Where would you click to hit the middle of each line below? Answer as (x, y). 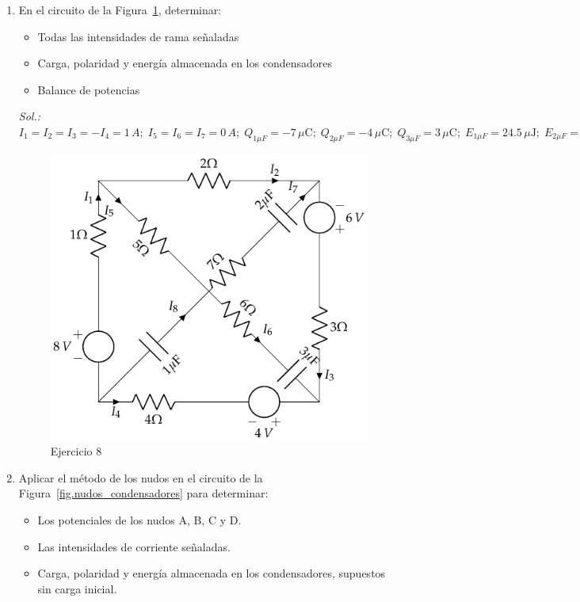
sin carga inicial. (77, 588)
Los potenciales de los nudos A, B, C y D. (139, 519)
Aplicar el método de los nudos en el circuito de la (141, 477)
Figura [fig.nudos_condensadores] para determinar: (143, 493)
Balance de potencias (89, 89)
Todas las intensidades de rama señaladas (138, 36)
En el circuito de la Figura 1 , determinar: (120, 10)
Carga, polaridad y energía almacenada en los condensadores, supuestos (212, 573)
